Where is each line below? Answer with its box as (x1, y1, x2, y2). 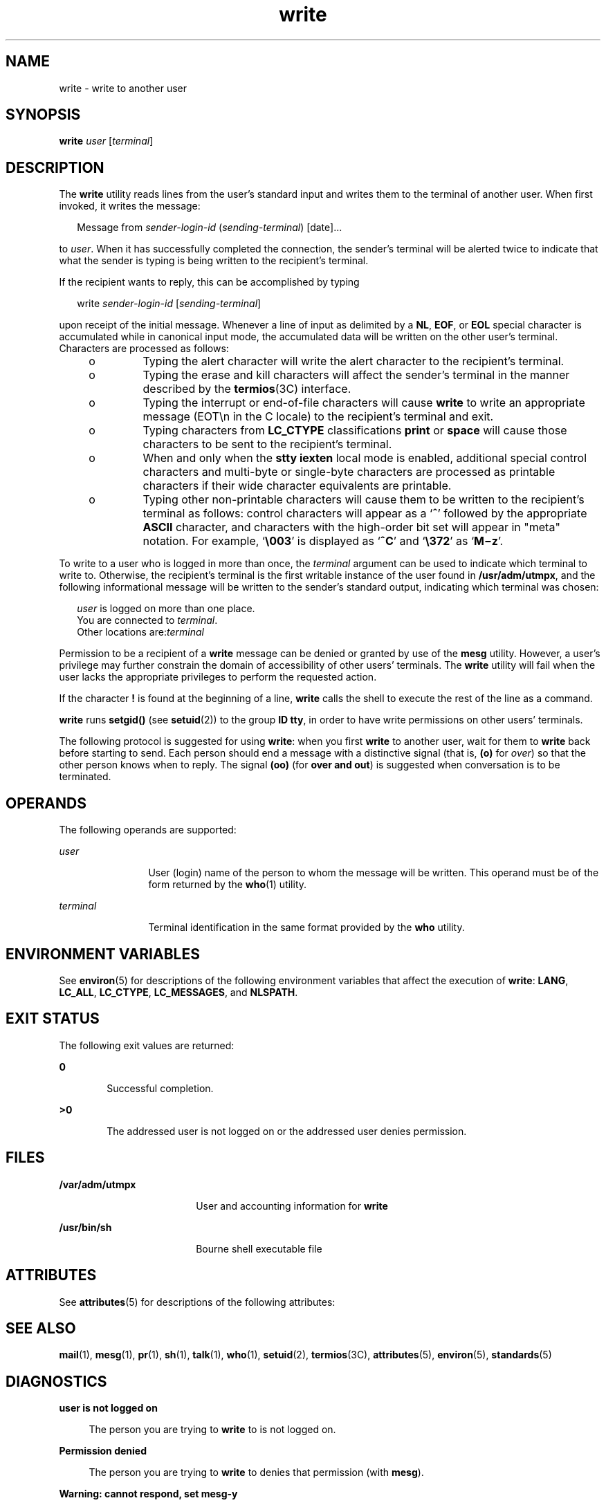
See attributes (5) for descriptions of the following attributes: (59, 1295, 336, 1308)
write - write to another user (59, 82, 187, 94)
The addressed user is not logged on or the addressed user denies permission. (107, 1125, 467, 1137)
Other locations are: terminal (77, 626, 204, 638)
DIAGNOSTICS (6, 1372, 107, 1390)
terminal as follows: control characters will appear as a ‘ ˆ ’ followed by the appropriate (143, 506, 587, 521)
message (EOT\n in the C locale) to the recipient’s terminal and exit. (143, 409, 494, 424)
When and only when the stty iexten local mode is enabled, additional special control (143, 451, 587, 465)
